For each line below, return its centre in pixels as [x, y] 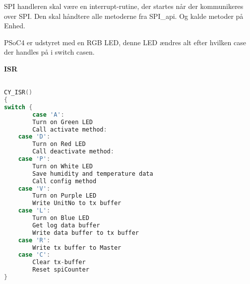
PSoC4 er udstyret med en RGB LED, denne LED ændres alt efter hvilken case [125, 42]
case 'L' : [34, 211]
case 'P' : [34, 159]
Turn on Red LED [59, 144]
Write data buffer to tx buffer [86, 233]
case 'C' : [34, 255]
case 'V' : [34, 188]
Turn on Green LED [62, 122]
